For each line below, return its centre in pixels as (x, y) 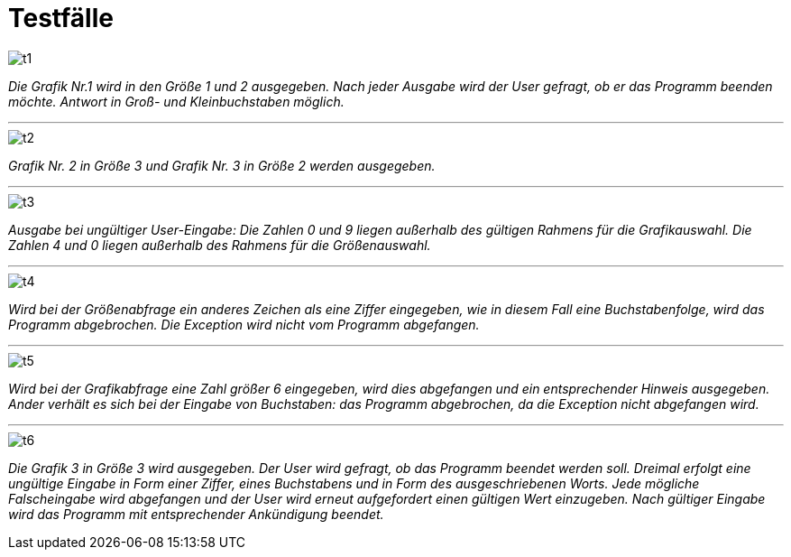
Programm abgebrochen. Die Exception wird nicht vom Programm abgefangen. (244, 324)
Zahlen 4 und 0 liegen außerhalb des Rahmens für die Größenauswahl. (220, 245)
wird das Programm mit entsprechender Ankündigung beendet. (196, 514)
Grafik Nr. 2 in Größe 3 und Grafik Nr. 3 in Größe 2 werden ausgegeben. (222, 165)
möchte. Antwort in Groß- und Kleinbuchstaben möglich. (176, 101)
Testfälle (61, 18)
